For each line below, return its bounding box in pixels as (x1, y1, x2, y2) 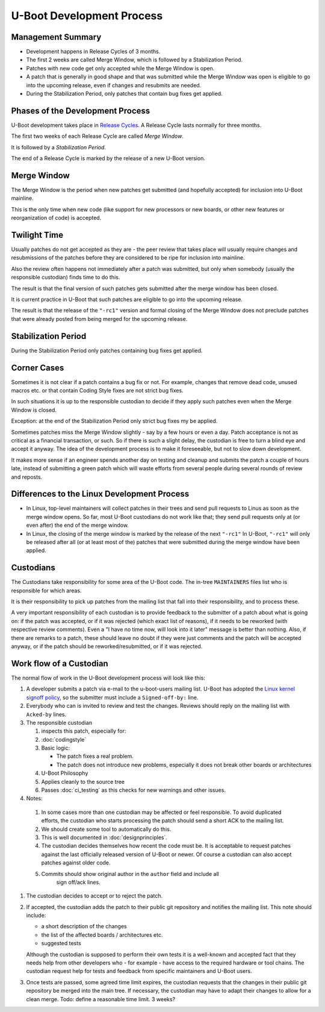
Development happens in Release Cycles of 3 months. (26, 48, 161, 55)
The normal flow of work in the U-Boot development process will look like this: (11, 674, 206, 681)
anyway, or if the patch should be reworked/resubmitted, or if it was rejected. (11, 643, 203, 650)
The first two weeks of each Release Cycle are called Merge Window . (11, 132, 184, 140)
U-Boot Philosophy (41, 769, 88, 777)
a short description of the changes (41, 923, 127, 930)
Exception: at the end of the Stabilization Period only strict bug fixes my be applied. (11, 417, 218, 424)
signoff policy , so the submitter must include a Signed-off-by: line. (26, 694, 199, 701)
